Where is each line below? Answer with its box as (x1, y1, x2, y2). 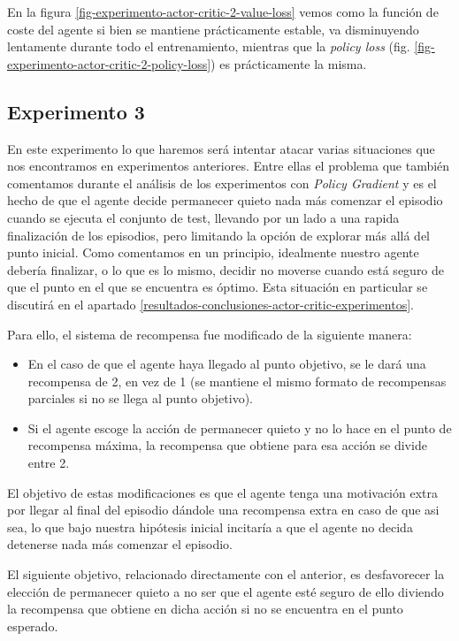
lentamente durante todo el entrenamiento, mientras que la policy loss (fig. (7, 37, 410, 56)
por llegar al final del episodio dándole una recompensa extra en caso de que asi (7, 500, 440, 519)
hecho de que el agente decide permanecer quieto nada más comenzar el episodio (7, 191, 443, 210)
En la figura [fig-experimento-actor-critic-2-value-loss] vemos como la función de (7, 3, 439, 20)
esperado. (7, 616, 58, 635)
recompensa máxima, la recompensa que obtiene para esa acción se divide (27, 436, 427, 454)
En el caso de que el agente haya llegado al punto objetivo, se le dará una (27, 355, 426, 373)
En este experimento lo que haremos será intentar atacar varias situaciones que (7, 139, 435, 157)
